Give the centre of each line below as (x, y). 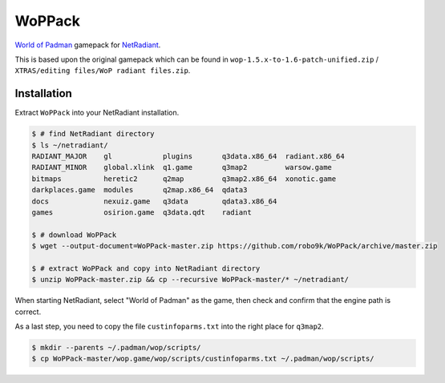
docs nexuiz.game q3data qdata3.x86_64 (154, 201)
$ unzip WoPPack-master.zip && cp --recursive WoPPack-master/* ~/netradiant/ (190, 280)
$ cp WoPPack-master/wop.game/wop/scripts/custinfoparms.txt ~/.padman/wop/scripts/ (203, 359)
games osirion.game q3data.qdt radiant (142, 212)
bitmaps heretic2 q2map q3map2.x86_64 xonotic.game (184, 179)
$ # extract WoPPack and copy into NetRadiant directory (146, 268)
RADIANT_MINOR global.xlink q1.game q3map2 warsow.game (182, 167)
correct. (28, 312)
